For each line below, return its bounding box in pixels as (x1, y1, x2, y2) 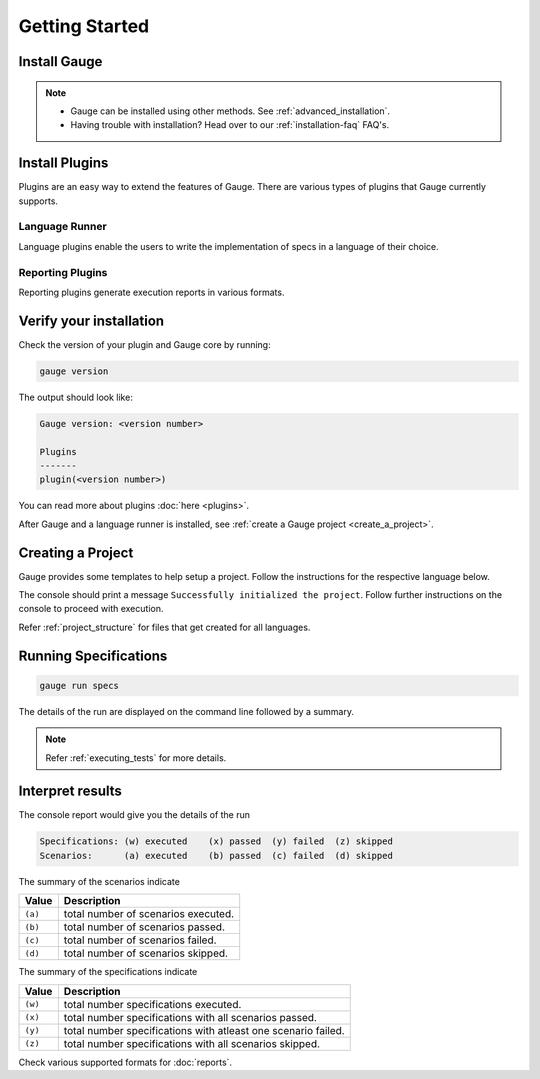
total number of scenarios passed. (63, 920, 225, 934)
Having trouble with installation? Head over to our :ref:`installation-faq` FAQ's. (70, 119, 390, 131)
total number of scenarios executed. (63, 907, 235, 921)
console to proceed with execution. (18, 603, 164, 615)
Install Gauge (18, 53, 103, 70)
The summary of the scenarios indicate (18, 875, 180, 887)
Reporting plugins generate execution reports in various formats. (18, 286, 285, 298)
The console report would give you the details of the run (18, 809, 250, 821)
